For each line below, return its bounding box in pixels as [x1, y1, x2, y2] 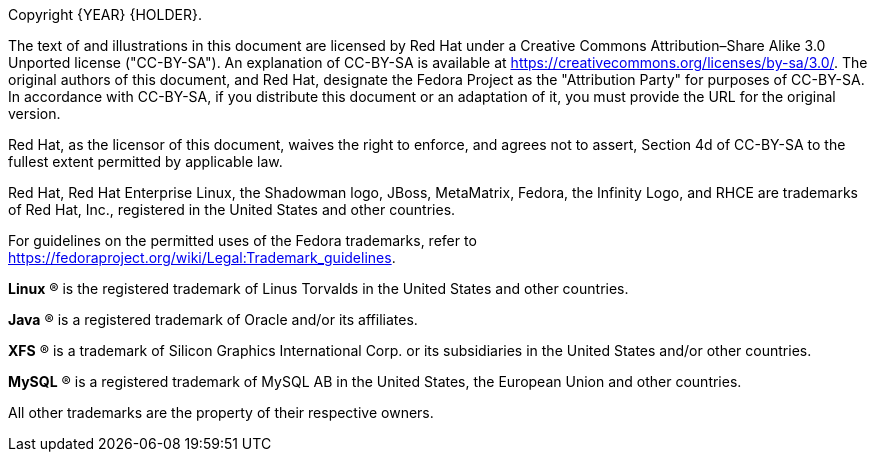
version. [8, 105, 61, 122]
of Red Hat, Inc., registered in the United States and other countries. [8, 201, 456, 218]
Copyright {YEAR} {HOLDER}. [8, 6, 202, 23]
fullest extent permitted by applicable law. [8, 153, 283, 170]
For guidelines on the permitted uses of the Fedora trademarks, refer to [8, 232, 477, 249]
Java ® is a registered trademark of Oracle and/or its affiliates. [8, 311, 418, 328]
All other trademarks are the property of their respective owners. [8, 404, 434, 421]
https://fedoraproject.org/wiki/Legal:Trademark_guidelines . [8, 249, 396, 266]
